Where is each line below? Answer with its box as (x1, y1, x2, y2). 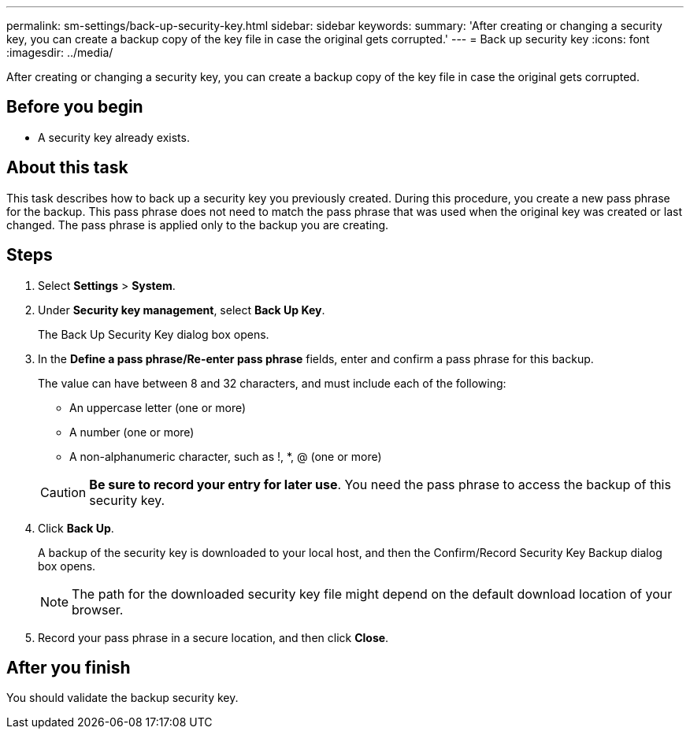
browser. (72, 601, 124, 618)
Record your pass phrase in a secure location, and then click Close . (38, 630, 389, 644)
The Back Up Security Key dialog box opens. (38, 327, 269, 341)
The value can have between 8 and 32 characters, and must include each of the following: (38, 376, 506, 390)
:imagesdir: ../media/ (6, 46, 113, 59)
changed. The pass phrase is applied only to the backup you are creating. (6, 217, 389, 232)
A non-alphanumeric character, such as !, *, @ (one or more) (69, 449, 382, 463)
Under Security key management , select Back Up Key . (38, 303, 325, 317)
